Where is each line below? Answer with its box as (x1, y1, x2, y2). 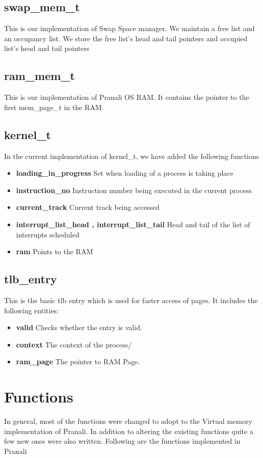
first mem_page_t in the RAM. (4, 101, 104, 112)
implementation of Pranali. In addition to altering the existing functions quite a (4, 425, 253, 436)
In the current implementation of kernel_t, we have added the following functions (4, 150, 259, 161)
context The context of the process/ (16, 339, 132, 349)
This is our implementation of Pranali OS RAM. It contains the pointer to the (4, 92, 249, 102)
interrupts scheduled (16, 229, 80, 239)
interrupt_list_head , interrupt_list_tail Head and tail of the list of (16, 219, 250, 229)
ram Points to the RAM (16, 246, 93, 257)
